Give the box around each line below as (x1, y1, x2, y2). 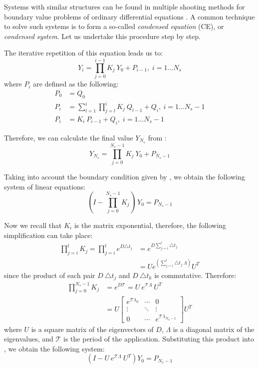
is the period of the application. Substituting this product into (63, 333, 254, 344)
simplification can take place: (4, 229, 93, 240)
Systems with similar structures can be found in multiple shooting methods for (4, 1, 245, 11)
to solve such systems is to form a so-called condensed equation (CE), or (4, 21, 224, 31)
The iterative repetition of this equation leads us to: (4, 47, 163, 58)
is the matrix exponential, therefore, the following (74, 219, 226, 230)
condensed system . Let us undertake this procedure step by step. (4, 30, 201, 41)
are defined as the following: (33, 78, 119, 89)
